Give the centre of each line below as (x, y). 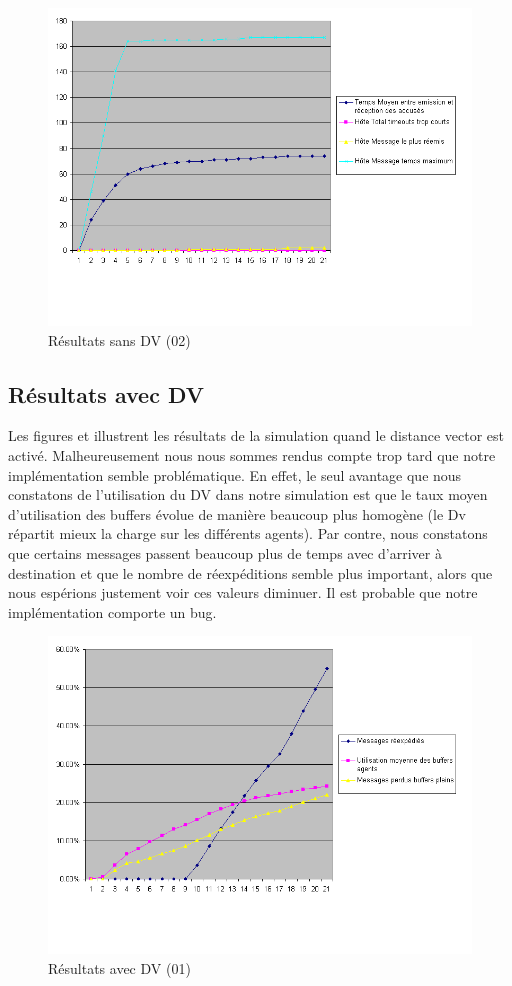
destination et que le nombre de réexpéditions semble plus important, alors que (250, 572)
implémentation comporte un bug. (112, 611)
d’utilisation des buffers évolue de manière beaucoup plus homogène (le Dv (237, 513)
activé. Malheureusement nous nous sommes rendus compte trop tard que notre (252, 454)
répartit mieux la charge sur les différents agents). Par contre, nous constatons (248, 533)
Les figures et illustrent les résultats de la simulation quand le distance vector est (256, 435)
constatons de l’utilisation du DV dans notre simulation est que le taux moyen (248, 494)
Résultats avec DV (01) (119, 967)
